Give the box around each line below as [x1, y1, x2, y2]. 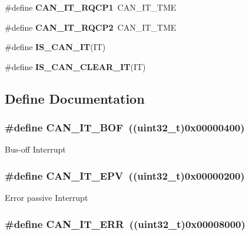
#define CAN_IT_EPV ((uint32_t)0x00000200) [5, 168, 245, 183]
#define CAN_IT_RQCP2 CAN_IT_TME [5, 21, 177, 33]
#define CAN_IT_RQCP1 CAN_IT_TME [5, 1, 177, 13]
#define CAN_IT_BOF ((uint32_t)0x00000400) [5, 120, 245, 135]
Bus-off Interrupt [5, 143, 66, 155]
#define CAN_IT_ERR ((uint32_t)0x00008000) [5, 216, 245, 231]
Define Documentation [5, 89, 145, 107]
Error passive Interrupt [5, 191, 88, 204]
